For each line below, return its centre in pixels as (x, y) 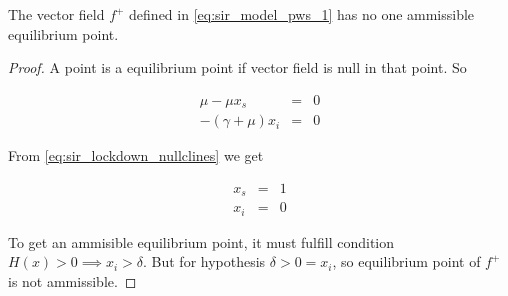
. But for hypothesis (204, 261)
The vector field (56, 14)
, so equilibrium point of (406, 261)
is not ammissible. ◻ (72, 281)
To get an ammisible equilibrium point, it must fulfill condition (201, 241)
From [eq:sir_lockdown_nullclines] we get (136, 155)
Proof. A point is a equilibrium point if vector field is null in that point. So (237, 67)
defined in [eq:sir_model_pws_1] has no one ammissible (302, 14)
